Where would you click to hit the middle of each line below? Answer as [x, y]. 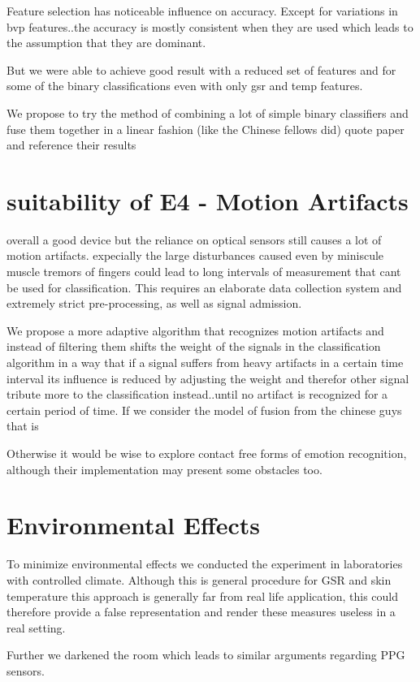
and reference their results [71, 145]
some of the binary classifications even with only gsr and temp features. [185, 86]
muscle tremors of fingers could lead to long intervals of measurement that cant [204, 272]
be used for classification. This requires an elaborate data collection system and [204, 287]
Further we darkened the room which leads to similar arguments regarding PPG [206, 655]
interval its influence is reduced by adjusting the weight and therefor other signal [208, 378]
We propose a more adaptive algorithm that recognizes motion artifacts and [195, 330]
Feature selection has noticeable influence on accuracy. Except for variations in [202, 11]
